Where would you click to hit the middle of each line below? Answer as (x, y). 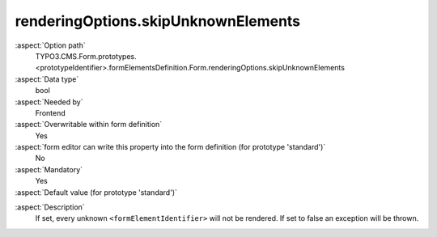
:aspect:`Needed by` (49, 102)
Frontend (51, 112)
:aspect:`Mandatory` (49, 169)
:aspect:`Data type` (47, 79)
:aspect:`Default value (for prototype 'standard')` (96, 192)
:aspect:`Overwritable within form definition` (89, 125)
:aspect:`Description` (50, 207)
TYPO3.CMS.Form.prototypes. (86, 56)
